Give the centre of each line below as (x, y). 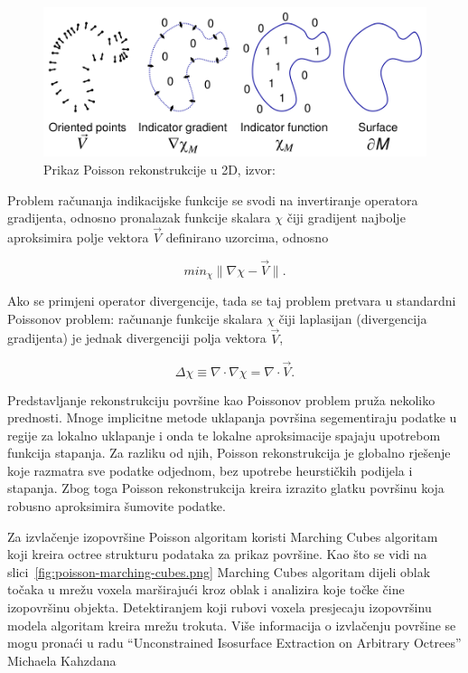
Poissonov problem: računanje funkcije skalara (135, 318)
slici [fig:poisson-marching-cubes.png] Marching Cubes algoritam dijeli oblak (219, 571)
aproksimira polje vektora (78, 237)
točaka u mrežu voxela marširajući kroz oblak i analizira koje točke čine (206, 589)
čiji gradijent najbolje (346, 218)
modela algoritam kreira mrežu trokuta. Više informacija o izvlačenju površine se (232, 625)
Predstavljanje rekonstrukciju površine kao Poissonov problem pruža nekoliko (221, 399)
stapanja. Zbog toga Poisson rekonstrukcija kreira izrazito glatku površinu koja (226, 488)
